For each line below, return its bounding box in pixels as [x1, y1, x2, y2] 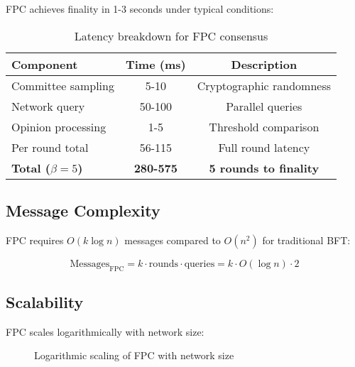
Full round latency [218, 138, 310, 155]
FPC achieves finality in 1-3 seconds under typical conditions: [6, 1, 274, 16]
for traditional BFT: [262, 232, 351, 247]
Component [11, 55, 78, 72]
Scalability [6, 290, 84, 312]
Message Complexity [6, 199, 160, 221]
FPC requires [6, 232, 64, 247]
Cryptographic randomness [197, 77, 332, 94]
